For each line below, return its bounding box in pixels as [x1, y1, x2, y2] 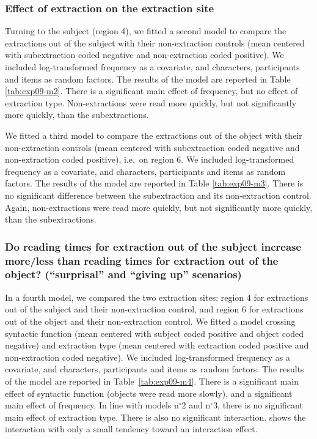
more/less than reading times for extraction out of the [5, 253, 279, 268]
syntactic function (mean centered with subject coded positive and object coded [5, 326, 304, 339]
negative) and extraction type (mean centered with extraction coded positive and [5, 339, 309, 352]
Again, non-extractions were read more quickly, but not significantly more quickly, [5, 201, 313, 213]
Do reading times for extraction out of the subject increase [5, 238, 302, 254]
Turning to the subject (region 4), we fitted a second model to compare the [5, 24, 286, 37]
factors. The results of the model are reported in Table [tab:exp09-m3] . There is [5, 177, 304, 190]
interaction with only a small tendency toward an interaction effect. [5, 422, 258, 435]
